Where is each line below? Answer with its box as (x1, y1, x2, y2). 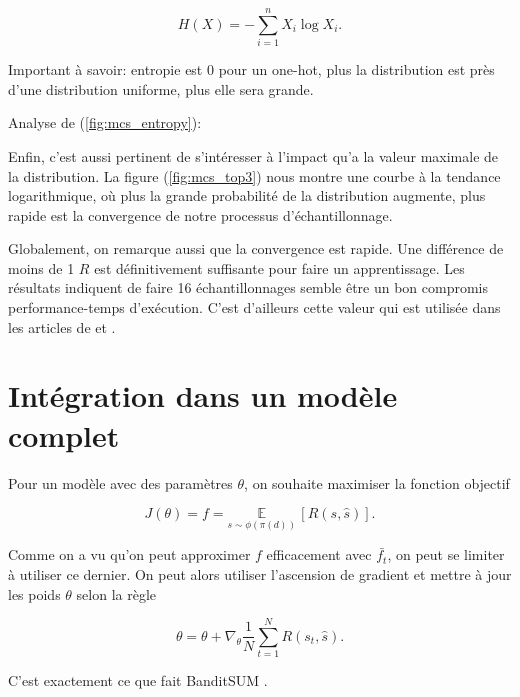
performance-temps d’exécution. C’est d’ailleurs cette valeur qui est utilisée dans (8, 297, 501, 318)
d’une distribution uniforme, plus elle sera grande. (8, 78, 314, 99)
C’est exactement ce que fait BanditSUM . (8, 670, 268, 691)
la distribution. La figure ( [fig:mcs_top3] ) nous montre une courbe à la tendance (8, 165, 501, 186)
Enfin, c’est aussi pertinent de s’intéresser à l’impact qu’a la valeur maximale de (8, 145, 499, 166)
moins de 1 (8, 257, 75, 278)
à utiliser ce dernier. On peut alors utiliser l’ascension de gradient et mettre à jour (8, 563, 512, 584)
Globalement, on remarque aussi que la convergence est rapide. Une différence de (8, 238, 504, 259)
